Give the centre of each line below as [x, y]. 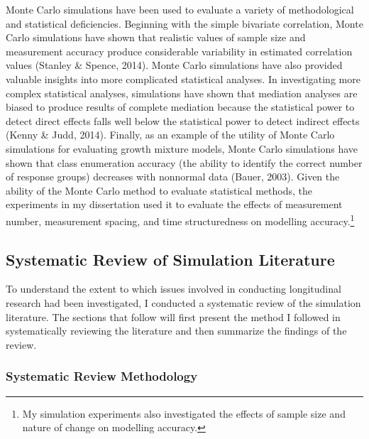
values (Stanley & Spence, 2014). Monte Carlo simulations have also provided [174, 65]
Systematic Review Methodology [102, 376]
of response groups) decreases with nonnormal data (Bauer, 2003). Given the [173, 177]
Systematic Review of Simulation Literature [170, 259]
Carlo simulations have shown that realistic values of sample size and [156, 37]
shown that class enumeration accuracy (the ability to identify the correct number [184, 162]
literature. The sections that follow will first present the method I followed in [173, 316]
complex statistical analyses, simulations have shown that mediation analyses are [182, 93]
